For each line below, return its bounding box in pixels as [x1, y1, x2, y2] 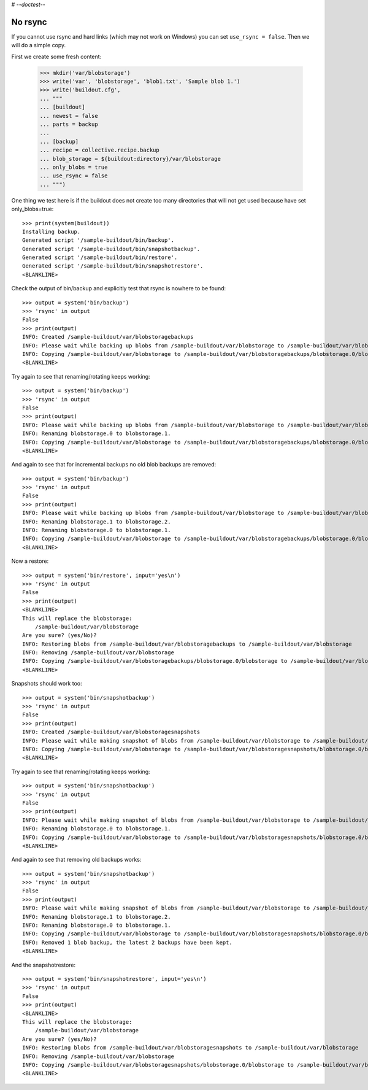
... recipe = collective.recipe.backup [39, 147, 159, 153]
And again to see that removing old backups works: [11, 856, 142, 864]
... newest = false [39, 112, 98, 119]
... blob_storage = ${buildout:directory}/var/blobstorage [39, 155, 221, 162]
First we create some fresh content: [11, 53, 102, 60]
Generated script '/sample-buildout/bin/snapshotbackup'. [22, 245, 201, 252]
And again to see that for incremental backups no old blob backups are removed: [11, 461, 217, 468]
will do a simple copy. [11, 42, 66, 49]
